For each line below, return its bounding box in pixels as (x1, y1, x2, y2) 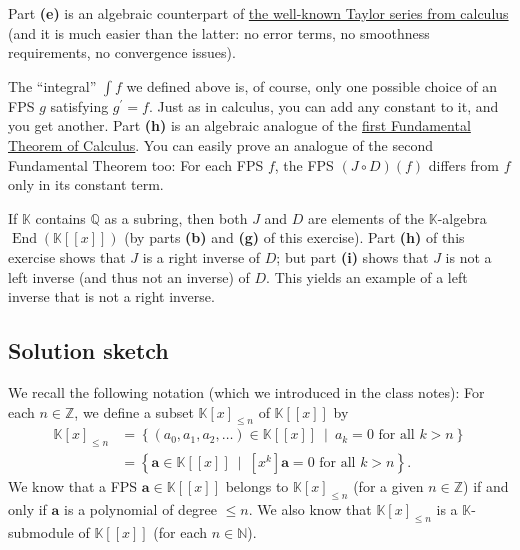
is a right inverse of (142, 246, 261, 267)
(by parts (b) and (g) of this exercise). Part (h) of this (124, 227, 465, 248)
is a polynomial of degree (64, 498, 218, 519)
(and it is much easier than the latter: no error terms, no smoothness (8, 22, 430, 43)
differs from (428, 154, 499, 175)
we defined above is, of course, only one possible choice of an (126, 75, 498, 96)
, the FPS (274, 154, 334, 175)
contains (35, 207, 86, 228)
